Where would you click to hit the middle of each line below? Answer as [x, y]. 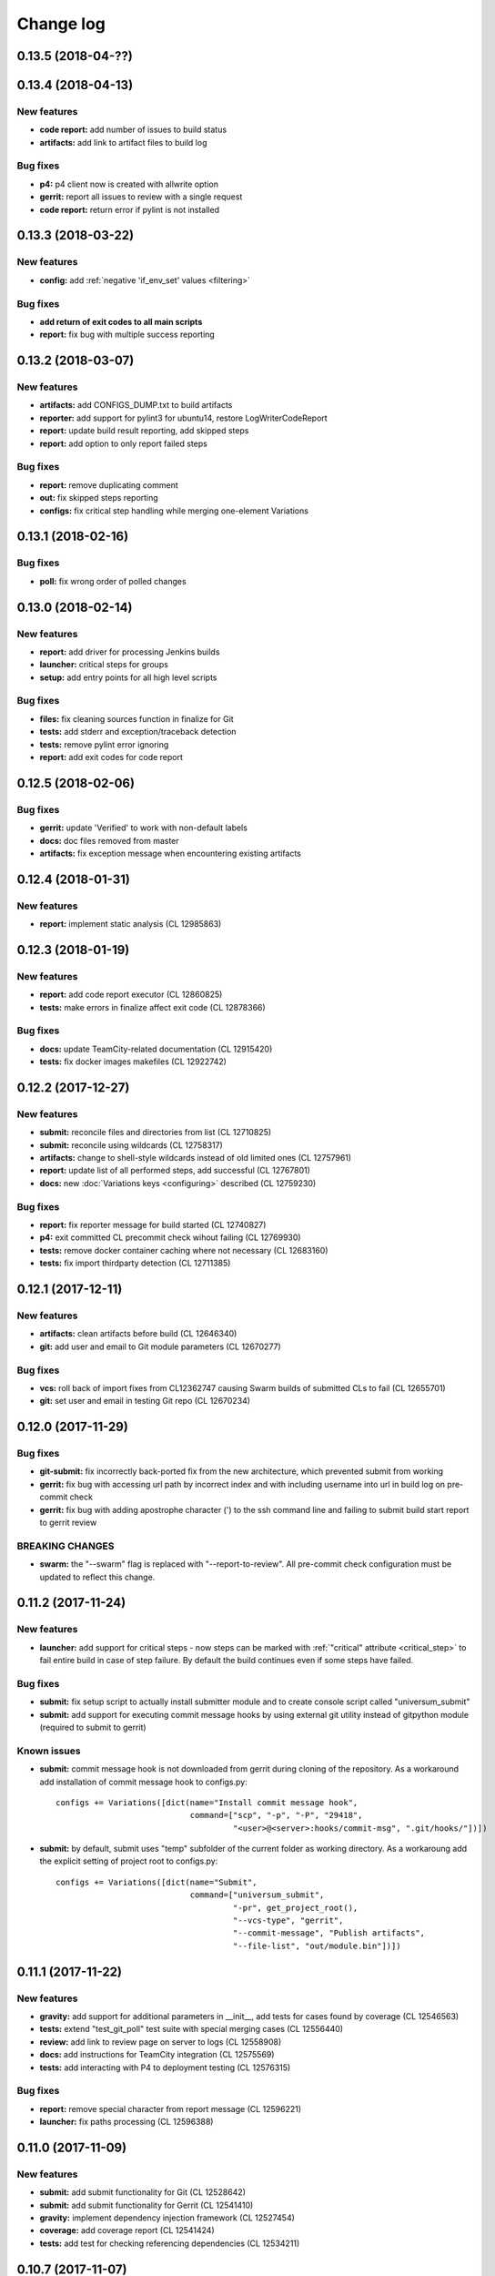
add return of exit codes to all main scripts [121, 321]
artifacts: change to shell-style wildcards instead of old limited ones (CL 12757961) [196, 1158]
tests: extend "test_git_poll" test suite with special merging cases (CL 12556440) [192, 2029]
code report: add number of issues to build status [133, 130]
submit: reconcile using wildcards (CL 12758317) [131, 1145]
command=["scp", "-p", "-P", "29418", [276, 1815]
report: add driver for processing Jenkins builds [130, 652]
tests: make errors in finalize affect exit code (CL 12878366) [152, 1007]
